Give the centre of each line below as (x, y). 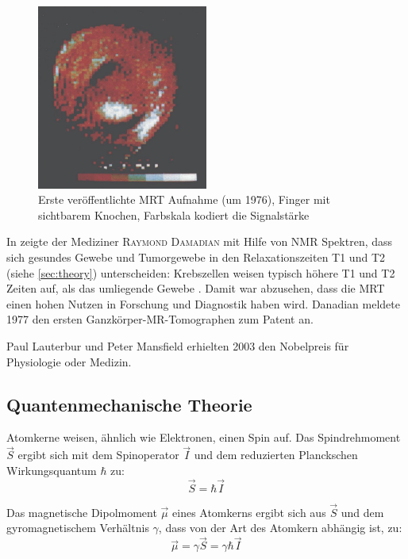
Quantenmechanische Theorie (129, 404)
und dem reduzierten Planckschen (276, 455)
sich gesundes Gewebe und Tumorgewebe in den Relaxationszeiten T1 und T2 (196, 257)
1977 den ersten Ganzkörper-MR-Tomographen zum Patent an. (160, 319)
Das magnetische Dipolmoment (82, 512)
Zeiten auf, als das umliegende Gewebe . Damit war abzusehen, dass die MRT (196, 288)
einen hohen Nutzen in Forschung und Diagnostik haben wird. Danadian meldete (203, 303)
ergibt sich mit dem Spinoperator (98, 455)
